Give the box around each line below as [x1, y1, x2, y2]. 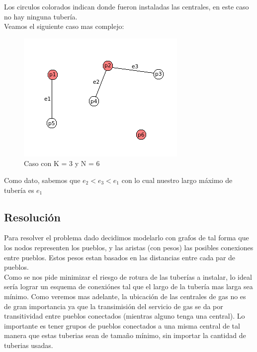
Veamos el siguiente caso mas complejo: [4, 21, 124, 31]
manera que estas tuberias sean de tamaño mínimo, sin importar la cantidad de [4, 330, 246, 341]
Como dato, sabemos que [4, 175, 81, 185]
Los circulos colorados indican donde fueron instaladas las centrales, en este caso [4, 1, 249, 11]
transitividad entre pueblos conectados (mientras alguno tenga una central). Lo [4, 311, 245, 321]
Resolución [4, 209, 61, 224]
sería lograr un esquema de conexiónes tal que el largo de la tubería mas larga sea [4, 281, 253, 292]
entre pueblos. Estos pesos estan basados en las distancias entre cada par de [4, 252, 236, 262]
